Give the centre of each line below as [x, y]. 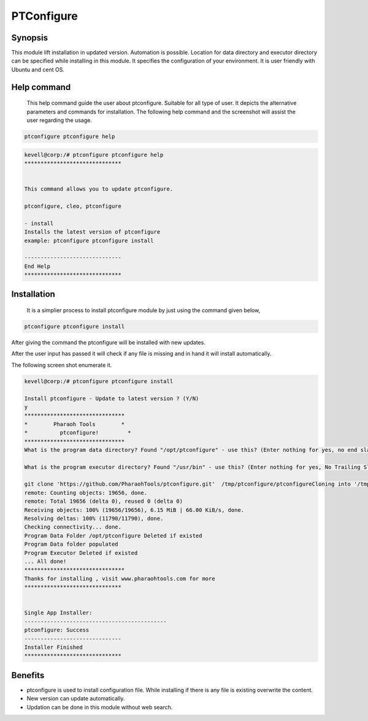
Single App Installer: [58, 613]
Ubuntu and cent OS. [38, 69]
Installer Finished [53, 647]
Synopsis [30, 38]
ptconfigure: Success [57, 630]
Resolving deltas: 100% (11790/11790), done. [94, 519]
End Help [37, 266]
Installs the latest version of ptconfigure [92, 232]
